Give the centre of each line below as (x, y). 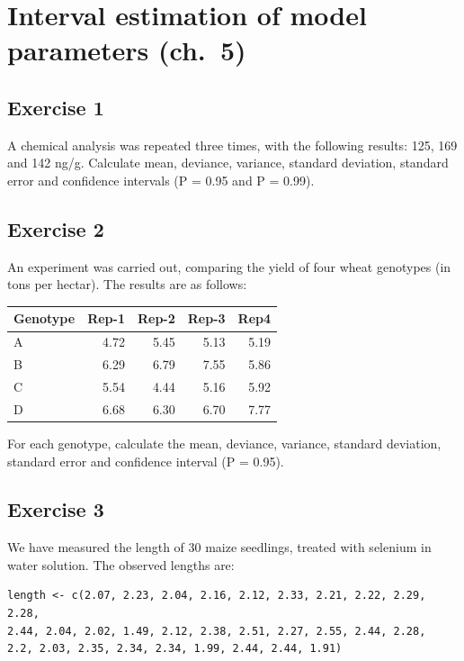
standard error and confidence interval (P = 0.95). (146, 461)
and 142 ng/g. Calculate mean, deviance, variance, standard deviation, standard (228, 163)
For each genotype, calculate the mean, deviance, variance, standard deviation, (224, 443)
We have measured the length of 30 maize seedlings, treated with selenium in (219, 547)
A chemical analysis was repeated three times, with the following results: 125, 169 (232, 145)
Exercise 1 (56, 107)
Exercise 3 (56, 509)
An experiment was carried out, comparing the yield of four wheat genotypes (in (229, 266)
